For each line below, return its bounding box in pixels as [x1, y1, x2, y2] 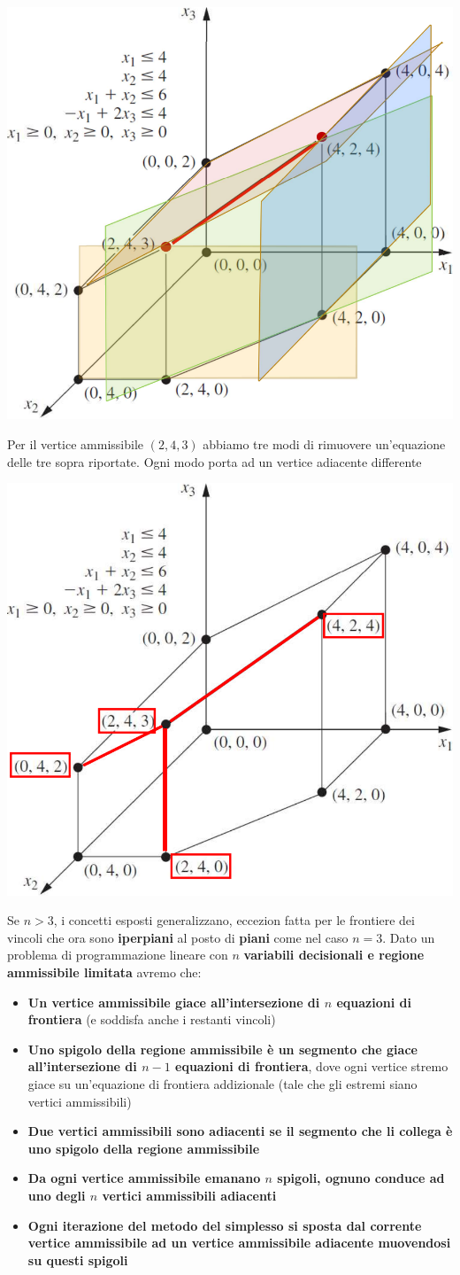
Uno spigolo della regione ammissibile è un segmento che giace [27, 1039, 418, 1058]
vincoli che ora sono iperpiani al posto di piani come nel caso [7, 928, 349, 946]
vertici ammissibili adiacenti [102, 1186, 277, 1204]
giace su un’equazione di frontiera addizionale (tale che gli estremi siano [27, 1075, 418, 1092]
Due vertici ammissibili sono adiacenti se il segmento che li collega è [27, 1122, 453, 1140]
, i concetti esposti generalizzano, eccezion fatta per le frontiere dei [53, 911, 415, 929]
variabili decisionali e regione [243, 945, 425, 964]
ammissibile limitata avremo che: [7, 963, 202, 982]
